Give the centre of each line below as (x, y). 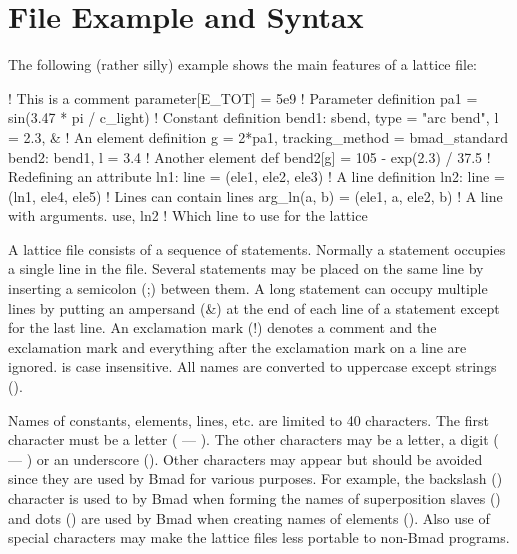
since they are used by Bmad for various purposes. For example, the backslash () (255, 478)
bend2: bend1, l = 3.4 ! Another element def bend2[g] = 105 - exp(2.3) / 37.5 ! (249, 156)
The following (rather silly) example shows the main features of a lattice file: (243, 64)
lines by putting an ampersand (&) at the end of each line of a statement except (254, 307)
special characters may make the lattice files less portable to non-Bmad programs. (259, 537)
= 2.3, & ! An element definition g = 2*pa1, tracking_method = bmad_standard (258, 136)
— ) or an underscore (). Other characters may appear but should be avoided (245, 458)
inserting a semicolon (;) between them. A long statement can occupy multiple (248, 288)
